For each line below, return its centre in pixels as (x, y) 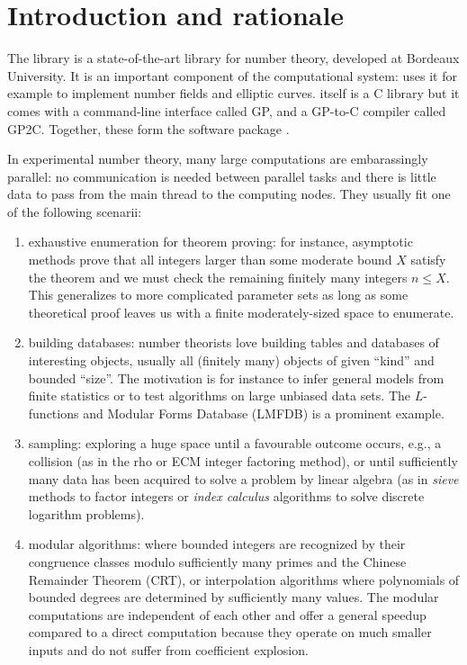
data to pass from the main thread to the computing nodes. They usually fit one (229, 194)
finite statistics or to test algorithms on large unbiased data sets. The (219, 395)
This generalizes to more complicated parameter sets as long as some (218, 295)
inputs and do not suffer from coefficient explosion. (168, 649)
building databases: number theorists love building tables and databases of (233, 342)
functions (54, 413)
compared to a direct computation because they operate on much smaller (230, 632)
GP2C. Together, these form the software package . (148, 128)
